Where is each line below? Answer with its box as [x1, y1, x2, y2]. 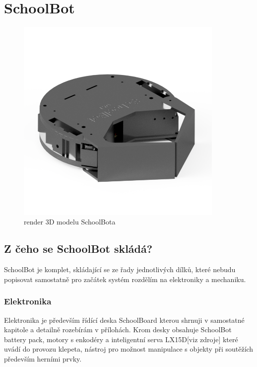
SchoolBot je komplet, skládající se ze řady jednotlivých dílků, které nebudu [4, 264, 236, 275]
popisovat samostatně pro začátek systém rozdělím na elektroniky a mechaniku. [4, 274, 246, 284]
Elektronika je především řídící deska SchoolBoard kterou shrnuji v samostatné [4, 314, 245, 325]
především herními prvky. [4, 353, 82, 364]
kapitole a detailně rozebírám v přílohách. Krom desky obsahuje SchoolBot [4, 324, 232, 335]
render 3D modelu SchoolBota [24, 217, 116, 227]
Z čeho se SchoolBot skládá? [4, 241, 153, 256]
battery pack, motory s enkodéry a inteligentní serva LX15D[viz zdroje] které [4, 334, 238, 344]
